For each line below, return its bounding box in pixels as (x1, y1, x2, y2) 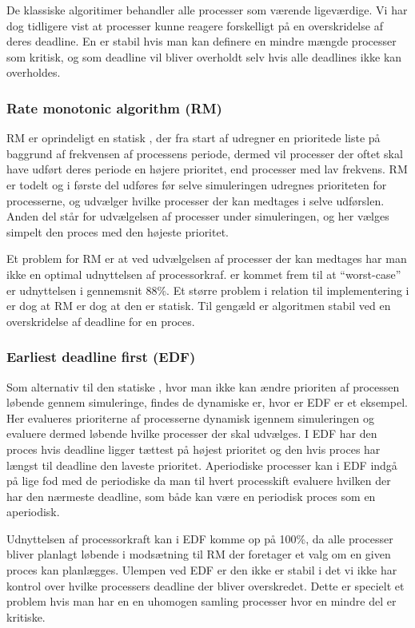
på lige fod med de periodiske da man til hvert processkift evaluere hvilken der (6, 472, 391, 489)
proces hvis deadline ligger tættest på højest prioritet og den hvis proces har (6, 440, 381, 457)
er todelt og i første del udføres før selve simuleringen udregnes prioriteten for (6, 176, 387, 193)
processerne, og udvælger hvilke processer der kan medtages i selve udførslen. (6, 192, 385, 209)
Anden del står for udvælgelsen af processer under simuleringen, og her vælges (6, 208, 389, 225)
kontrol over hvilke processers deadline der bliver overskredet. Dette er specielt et (6, 577, 405, 594)
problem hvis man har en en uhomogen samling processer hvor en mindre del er (6, 593, 397, 610)
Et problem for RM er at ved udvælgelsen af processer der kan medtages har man (6, 250, 407, 267)
